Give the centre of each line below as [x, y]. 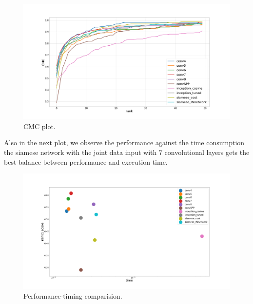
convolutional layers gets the [207, 152]
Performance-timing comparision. [73, 296]
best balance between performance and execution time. [86, 161]
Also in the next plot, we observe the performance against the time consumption [124, 142]
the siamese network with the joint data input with [80, 152]
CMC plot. [39, 126]
